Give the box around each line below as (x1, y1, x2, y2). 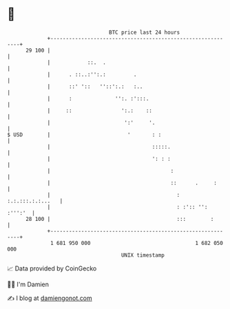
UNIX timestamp (121, 251, 165, 259)
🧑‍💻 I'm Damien (7, 280, 50, 288)
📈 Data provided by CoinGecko (7, 264, 97, 273)
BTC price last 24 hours (109, 29, 180, 36)
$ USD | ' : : (7, 131, 162, 138)
